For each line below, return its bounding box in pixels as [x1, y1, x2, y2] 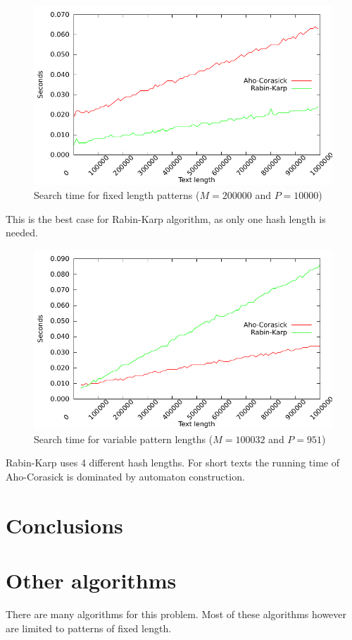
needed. [6, 225, 38, 240]
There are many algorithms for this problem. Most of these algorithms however [6, 607, 347, 622]
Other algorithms [6, 566, 177, 595]
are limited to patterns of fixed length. [6, 620, 172, 635]
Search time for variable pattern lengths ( [34, 431, 213, 446]
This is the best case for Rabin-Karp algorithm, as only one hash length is [6, 211, 326, 226]
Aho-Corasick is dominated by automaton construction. [6, 469, 245, 483]
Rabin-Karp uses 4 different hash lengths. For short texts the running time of [6, 455, 339, 470]
